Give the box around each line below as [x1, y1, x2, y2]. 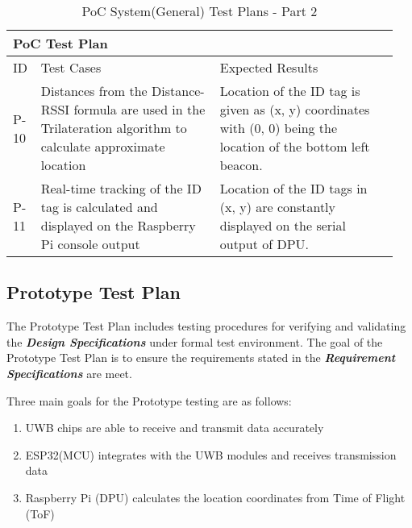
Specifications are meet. [6, 364, 132, 381]
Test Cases [40, 58, 102, 77]
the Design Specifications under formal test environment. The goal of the [6, 333, 383, 350]
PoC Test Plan [13, 34, 108, 52]
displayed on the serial [219, 216, 346, 235]
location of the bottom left [219, 137, 370, 156]
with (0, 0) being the [219, 118, 338, 137]
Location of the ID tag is [219, 81, 360, 100]
